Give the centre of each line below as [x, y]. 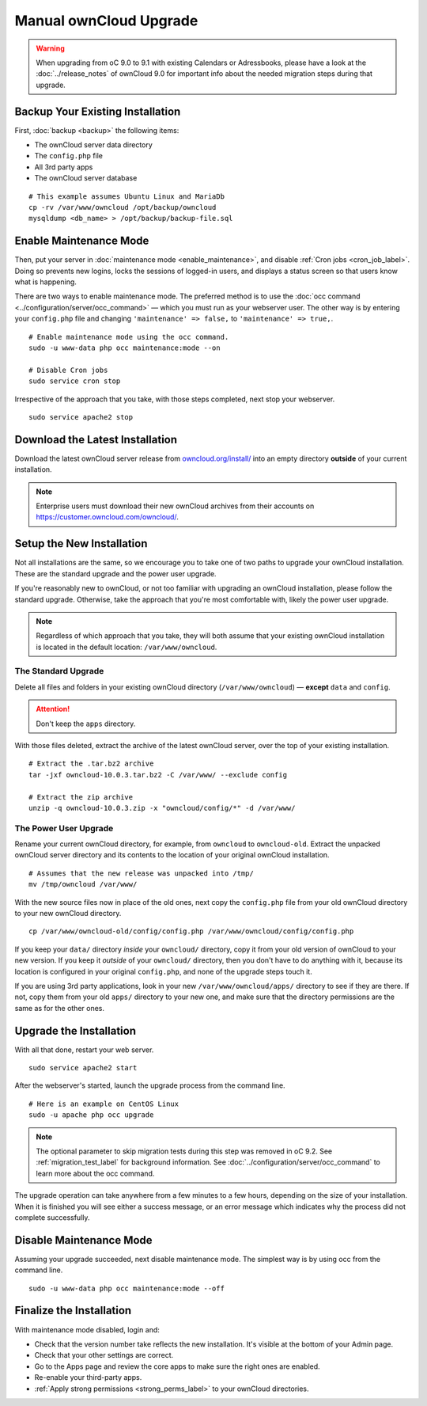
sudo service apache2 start [83, 1068]
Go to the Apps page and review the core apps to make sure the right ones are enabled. [177, 1366]
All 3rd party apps [64, 167]
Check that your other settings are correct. [104, 1355]
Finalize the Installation [73, 1311]
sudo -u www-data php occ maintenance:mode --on [125, 348]
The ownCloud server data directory [94, 145]
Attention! [53, 709]
